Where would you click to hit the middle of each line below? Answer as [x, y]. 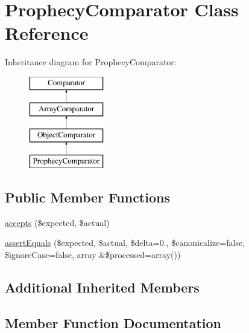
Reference [47, 33]
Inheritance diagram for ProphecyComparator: [91, 62]
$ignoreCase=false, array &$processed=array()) [93, 255]
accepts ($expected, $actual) [57, 222]
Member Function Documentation [113, 322]
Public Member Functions [87, 197]
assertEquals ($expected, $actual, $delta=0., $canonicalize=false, [125, 243]
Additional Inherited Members [102, 287]
